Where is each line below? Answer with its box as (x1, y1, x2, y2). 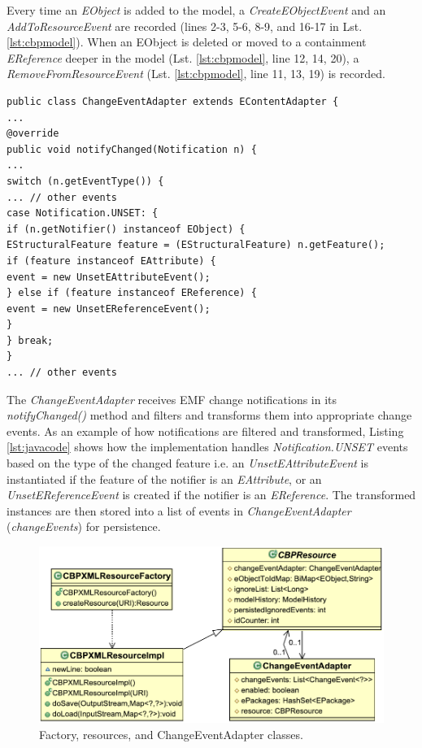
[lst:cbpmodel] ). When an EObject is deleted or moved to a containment (7, 33, 367, 50)
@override (7, 128, 59, 140)
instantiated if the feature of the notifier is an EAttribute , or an (7, 470, 322, 487)
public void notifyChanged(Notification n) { (7, 143, 257, 155)
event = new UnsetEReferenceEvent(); (7, 302, 211, 315)
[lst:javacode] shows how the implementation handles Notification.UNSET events (7, 438, 408, 455)
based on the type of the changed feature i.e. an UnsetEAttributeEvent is (7, 454, 369, 472)
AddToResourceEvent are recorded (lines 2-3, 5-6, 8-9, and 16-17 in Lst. (7, 17, 363, 34)
